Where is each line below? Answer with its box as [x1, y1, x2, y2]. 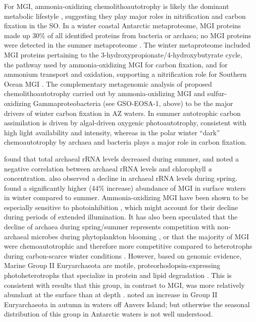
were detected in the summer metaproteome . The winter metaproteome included [4, 40, 251, 50]
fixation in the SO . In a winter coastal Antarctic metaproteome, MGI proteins [4, 20, 241, 31]
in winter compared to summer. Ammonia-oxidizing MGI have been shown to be [4, 192, 249, 203]
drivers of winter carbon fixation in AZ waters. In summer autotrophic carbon [4, 107, 241, 118]
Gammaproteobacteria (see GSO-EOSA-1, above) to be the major [33, 98, 233, 108]
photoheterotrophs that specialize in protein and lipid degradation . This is [4, 270, 232, 280]
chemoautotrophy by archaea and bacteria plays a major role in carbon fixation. [4, 137, 247, 147]
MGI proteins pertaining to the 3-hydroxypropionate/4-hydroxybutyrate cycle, [4, 49, 243, 59]
